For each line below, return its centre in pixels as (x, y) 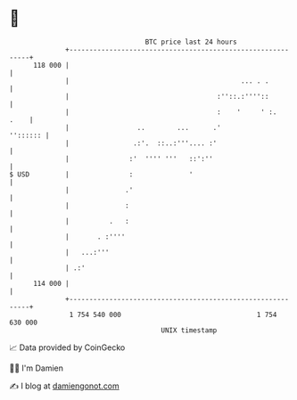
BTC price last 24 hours (191, 42)
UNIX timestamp (189, 330)
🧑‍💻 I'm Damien (37, 368)
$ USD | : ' (101, 174)
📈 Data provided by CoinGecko (67, 347)
